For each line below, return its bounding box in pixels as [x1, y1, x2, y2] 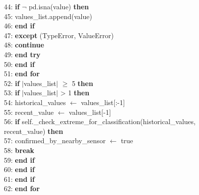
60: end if [4, 164, 35, 174]
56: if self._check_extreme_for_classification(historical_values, [4, 116, 196, 127]
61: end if [4, 173, 35, 184]
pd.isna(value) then [28, 1, 89, 11]
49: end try [4, 49, 41, 59]
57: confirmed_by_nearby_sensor [4, 135, 106, 146]
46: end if [4, 21, 35, 31]
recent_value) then [4, 126, 63, 136]
